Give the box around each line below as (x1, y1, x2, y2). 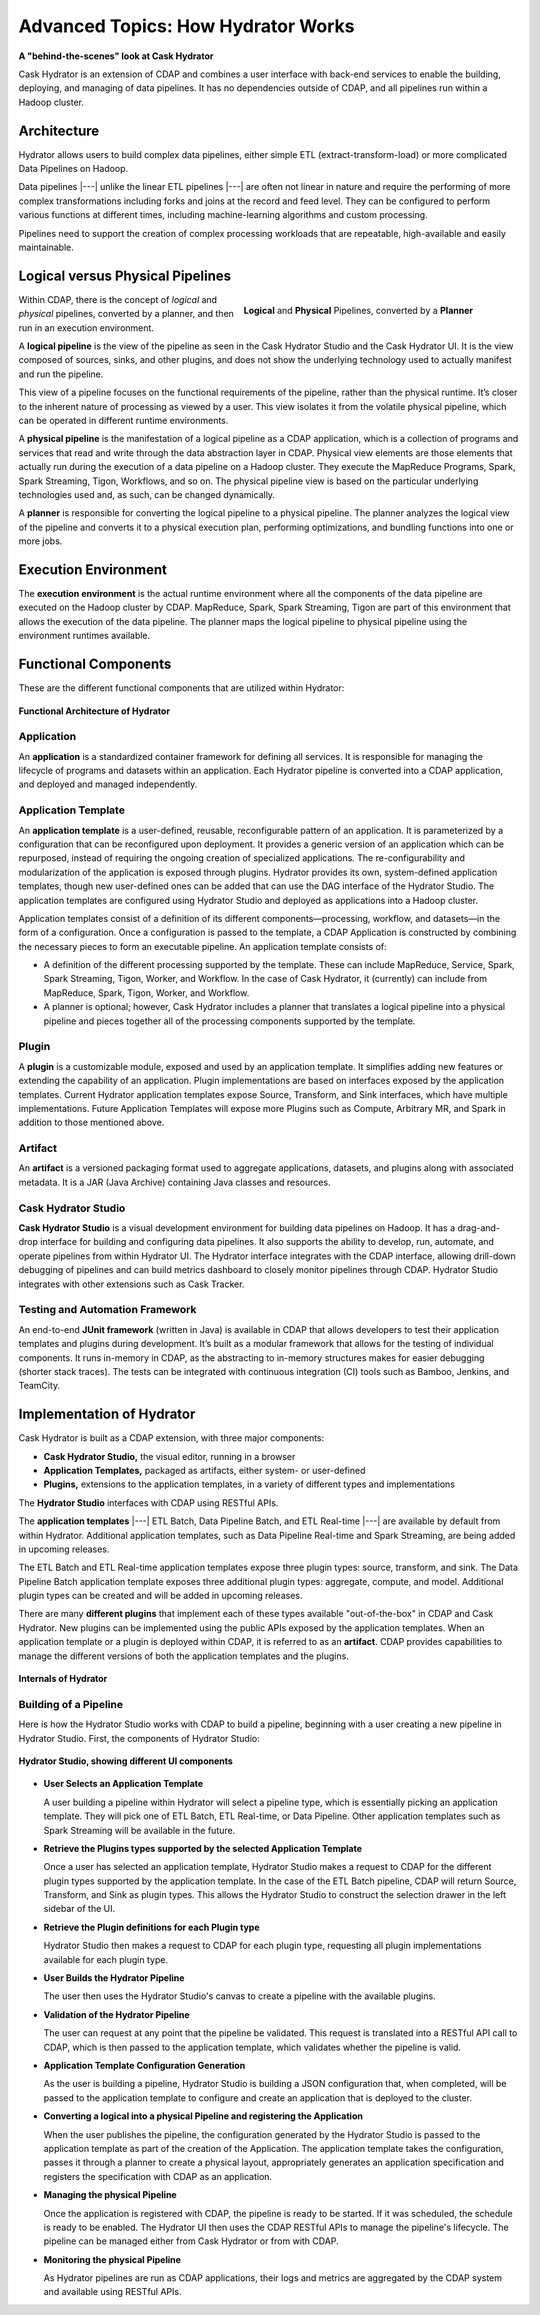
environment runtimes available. (18, 630, 151, 642)
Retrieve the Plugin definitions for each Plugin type (43, 1921, 260, 1933)
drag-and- (456, 1222, 500, 1234)
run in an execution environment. (18, 321, 155, 334)
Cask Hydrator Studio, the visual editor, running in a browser (43, 1450, 296, 1462)
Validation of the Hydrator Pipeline (43, 2008, 190, 2020)
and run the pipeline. (18, 368, 104, 380)
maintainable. (18, 241, 74, 253)
